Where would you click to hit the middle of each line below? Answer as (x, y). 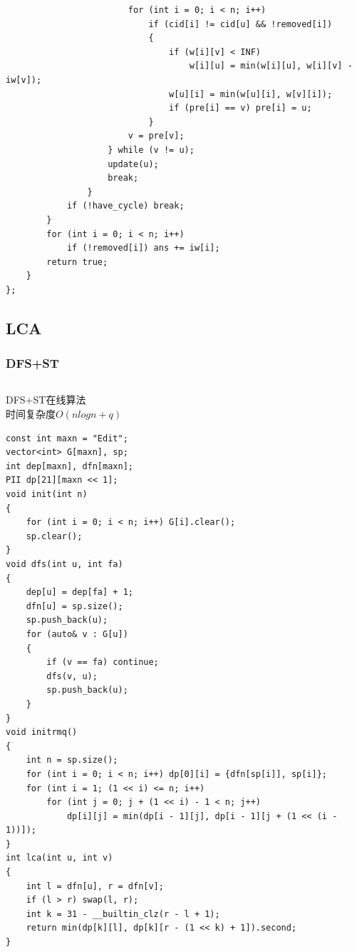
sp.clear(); (54, 536)
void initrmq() (42, 732)
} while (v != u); (151, 150)
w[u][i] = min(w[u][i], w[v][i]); (251, 94)
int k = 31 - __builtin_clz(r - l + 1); (123, 914)
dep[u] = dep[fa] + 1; (79, 592)
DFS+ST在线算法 (46, 400)
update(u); (133, 164)
